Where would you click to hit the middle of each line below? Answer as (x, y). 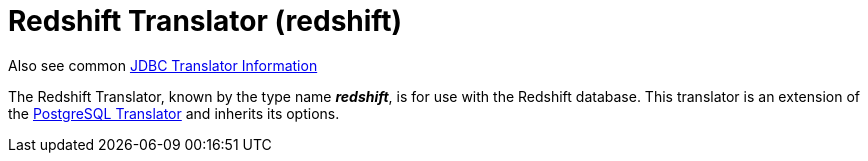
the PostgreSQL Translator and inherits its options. (174, 113)
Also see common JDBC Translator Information (163, 65)
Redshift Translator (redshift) (205, 21)
